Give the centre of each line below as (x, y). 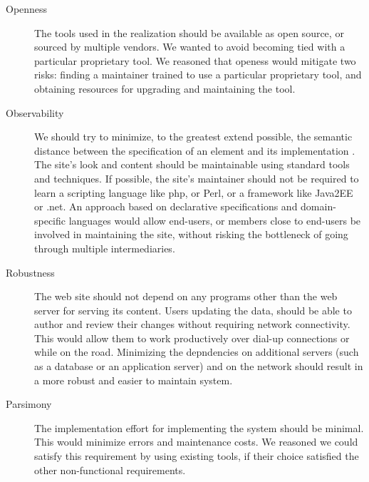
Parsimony (29, 404)
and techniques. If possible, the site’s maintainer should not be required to (197, 178)
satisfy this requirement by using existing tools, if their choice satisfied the (197, 456)
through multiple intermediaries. (105, 248)
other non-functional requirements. (110, 470)
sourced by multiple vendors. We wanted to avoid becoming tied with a (190, 47)
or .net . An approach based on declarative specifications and (166, 206)
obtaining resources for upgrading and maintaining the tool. (165, 88)
